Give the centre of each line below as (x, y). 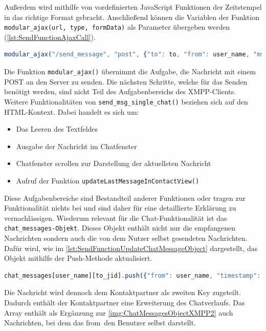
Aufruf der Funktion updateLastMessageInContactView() (108, 180)
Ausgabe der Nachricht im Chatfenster (76, 146)
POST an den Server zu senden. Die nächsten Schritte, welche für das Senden (126, 81)
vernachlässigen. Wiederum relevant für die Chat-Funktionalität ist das (116, 218)
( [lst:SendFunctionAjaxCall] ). (50, 37)
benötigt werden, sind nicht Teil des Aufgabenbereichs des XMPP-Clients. (120, 91)
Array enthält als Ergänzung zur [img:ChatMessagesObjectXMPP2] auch (119, 312)
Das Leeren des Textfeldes (57, 129)
